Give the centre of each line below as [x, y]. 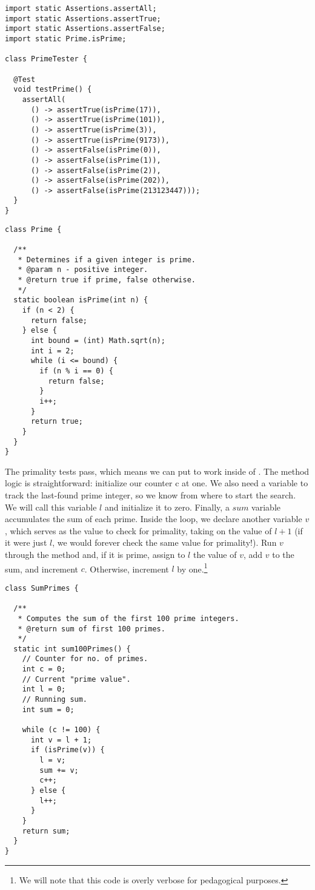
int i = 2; [52, 351]
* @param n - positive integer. [83, 270]
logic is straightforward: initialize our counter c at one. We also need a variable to [157, 483]
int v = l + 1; [61, 740]
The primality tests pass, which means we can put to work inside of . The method [157, 471]
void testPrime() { [53, 90]
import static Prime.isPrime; [66, 39]
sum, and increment [42, 569]
